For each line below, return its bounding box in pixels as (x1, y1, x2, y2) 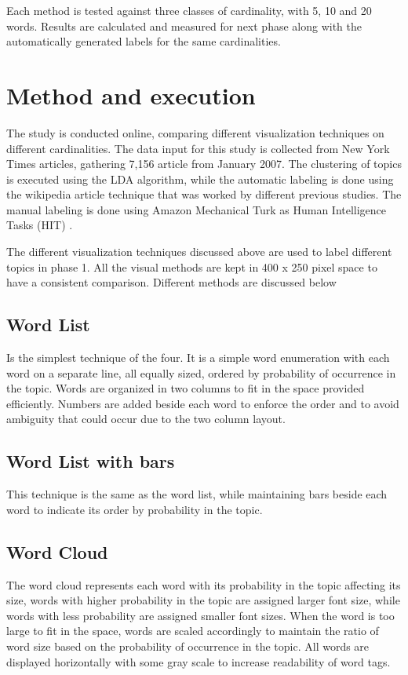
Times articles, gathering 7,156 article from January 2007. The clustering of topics (6, 155, 402, 172)
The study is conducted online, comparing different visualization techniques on (6, 124, 384, 140)
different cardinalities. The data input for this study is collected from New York (6, 140, 390, 156)
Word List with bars (6, 449, 175, 473)
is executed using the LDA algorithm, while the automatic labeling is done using (6, 170, 394, 187)
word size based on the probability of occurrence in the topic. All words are (6, 637, 370, 654)
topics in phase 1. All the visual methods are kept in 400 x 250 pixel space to (6, 258, 377, 275)
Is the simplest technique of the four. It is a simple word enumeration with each (6, 349, 390, 366)
